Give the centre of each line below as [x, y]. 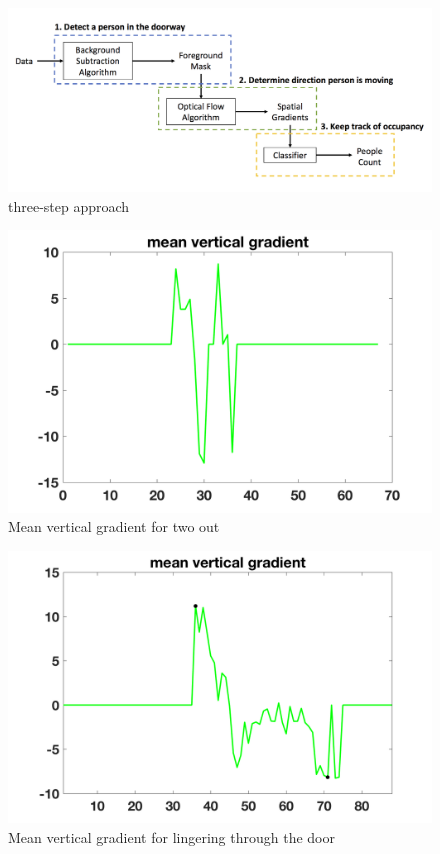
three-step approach [69, 205]
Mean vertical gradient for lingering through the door [171, 837]
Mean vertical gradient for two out [114, 526]
